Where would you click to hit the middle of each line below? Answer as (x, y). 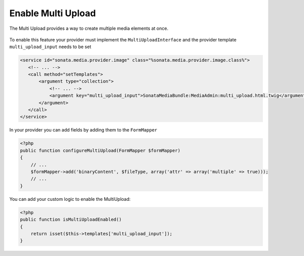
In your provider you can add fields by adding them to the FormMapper (83, 130)
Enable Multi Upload (53, 13)
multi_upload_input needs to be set (50, 47)
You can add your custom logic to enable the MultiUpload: (70, 199)
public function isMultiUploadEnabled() (71, 220)
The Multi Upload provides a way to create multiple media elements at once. (89, 28)
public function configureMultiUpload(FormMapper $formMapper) (100, 150)
